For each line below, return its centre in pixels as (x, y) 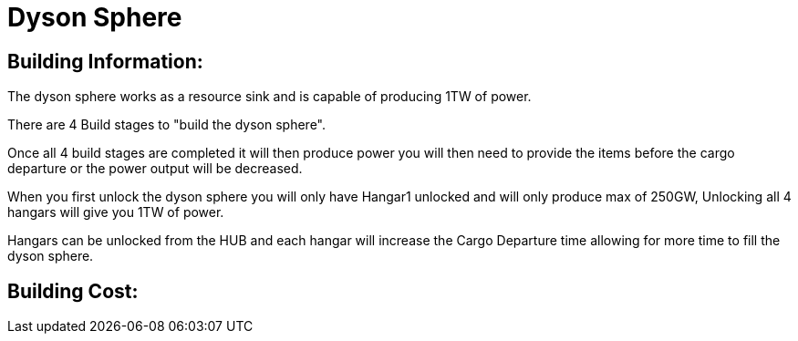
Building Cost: (73, 291)
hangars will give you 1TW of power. (116, 212)
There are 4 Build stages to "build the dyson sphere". (167, 125)
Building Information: (105, 61)
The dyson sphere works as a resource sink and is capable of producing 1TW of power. (269, 97)
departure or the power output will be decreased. (155, 169)
